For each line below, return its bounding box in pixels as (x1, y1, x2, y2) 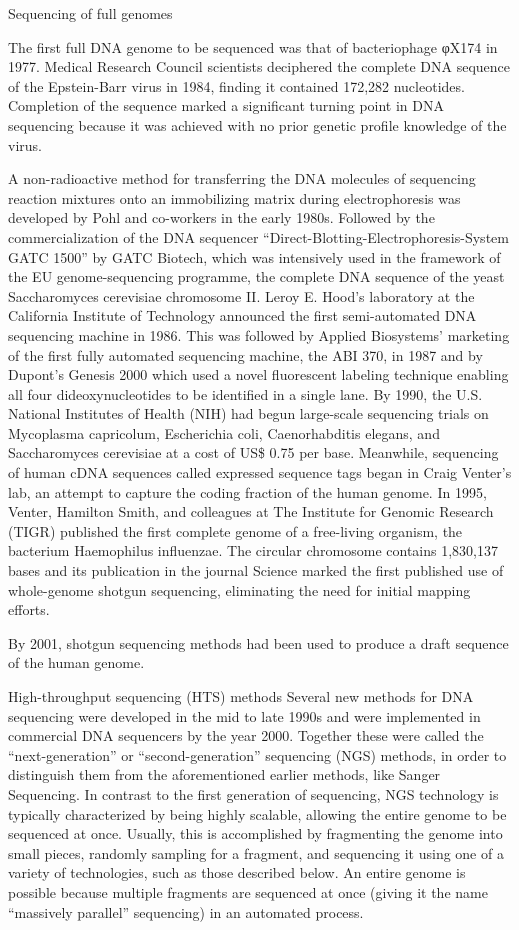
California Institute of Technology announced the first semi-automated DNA (8, 305, 477, 326)
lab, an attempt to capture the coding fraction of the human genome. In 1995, (8, 481, 487, 502)
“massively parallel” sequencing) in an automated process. (8, 901, 364, 922)
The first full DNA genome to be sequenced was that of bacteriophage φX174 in (8, 36, 498, 57)
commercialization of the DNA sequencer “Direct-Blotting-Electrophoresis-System (8, 226, 509, 247)
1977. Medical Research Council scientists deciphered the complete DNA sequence (8, 56, 511, 77)
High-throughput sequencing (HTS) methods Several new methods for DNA (8, 686, 474, 706)
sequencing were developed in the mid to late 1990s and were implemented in (8, 705, 481, 726)
